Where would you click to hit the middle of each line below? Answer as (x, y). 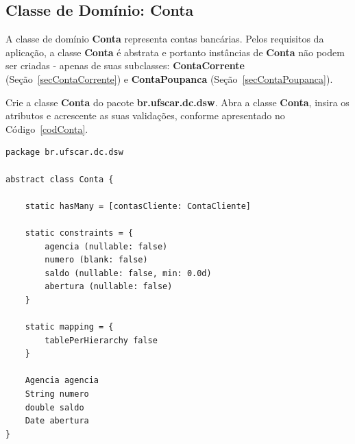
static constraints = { (79, 233)
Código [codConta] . (47, 128)
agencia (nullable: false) (106, 246)
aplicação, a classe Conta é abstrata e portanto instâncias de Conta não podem (175, 52)
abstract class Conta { (60, 179)
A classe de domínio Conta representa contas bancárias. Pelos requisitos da (165, 39)
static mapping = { (69, 327)
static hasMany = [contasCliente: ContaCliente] (138, 206)
